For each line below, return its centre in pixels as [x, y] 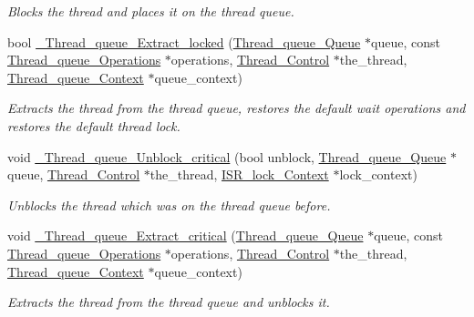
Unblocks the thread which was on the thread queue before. [169, 205]
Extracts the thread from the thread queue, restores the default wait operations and [237, 108]
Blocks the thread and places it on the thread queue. [151, 11]
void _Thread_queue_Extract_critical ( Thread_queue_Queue [185, 235]
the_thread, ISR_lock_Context [239, 174]
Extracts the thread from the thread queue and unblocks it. [169, 302]
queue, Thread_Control [74, 174]
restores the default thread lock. [94, 125]
